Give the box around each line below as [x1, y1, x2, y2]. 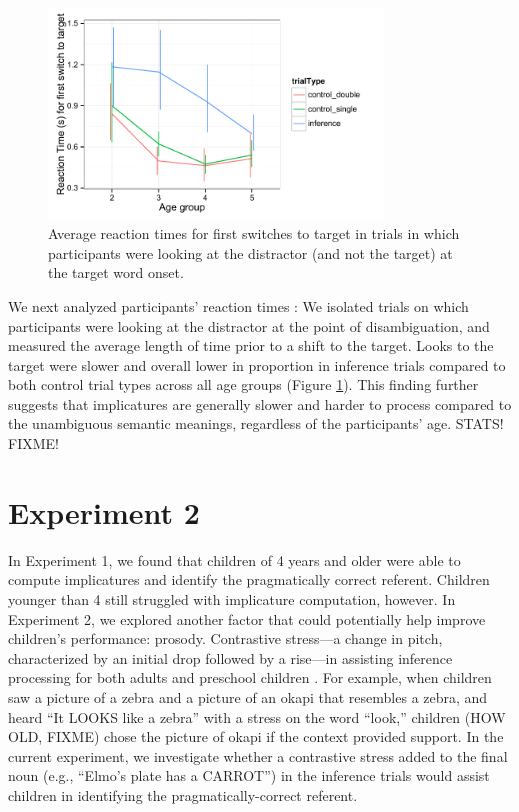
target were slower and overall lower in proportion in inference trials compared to [8, 354, 506, 375]
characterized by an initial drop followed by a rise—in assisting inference [8, 647, 453, 668]
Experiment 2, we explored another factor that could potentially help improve [8, 608, 486, 629]
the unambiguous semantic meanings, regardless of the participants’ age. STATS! [8, 413, 504, 434]
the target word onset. [48, 262, 184, 283]
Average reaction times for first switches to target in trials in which [48, 223, 460, 244]
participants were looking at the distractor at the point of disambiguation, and [8, 315, 490, 336]
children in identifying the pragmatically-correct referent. [8, 784, 358, 805]
